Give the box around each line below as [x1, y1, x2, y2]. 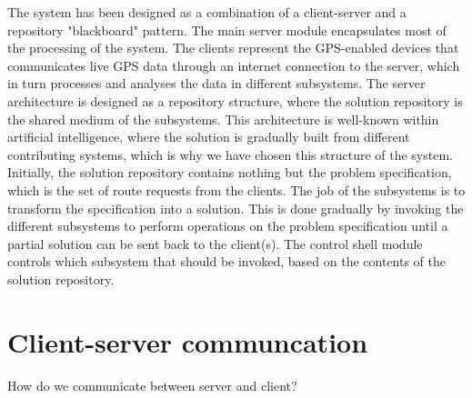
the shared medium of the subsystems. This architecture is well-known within [7, 109, 439, 128]
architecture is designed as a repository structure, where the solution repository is [7, 91, 463, 110]
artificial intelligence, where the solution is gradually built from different [7, 127, 410, 146]
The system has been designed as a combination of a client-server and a [7, 3, 407, 21]
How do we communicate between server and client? [7, 375, 297, 394]
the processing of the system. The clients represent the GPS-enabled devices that [7, 38, 459, 57]
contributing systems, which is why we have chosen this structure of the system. [7, 144, 453, 164]
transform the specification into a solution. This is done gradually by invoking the [7, 198, 464, 217]
